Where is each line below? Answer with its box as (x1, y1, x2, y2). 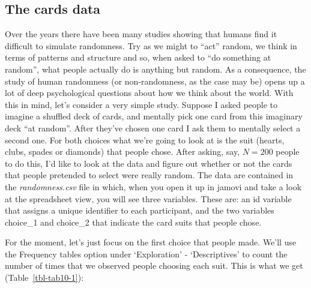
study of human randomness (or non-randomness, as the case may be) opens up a (5, 74, 305, 87)
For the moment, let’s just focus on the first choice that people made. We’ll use (5, 236, 297, 248)
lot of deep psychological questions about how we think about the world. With (5, 86, 294, 99)
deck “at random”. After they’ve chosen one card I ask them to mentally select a (5, 121, 301, 134)
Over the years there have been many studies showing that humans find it (5, 28, 277, 40)
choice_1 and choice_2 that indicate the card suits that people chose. (5, 215, 262, 228)
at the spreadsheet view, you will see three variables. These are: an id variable (5, 192, 292, 205)
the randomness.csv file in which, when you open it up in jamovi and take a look (5, 180, 302, 193)
